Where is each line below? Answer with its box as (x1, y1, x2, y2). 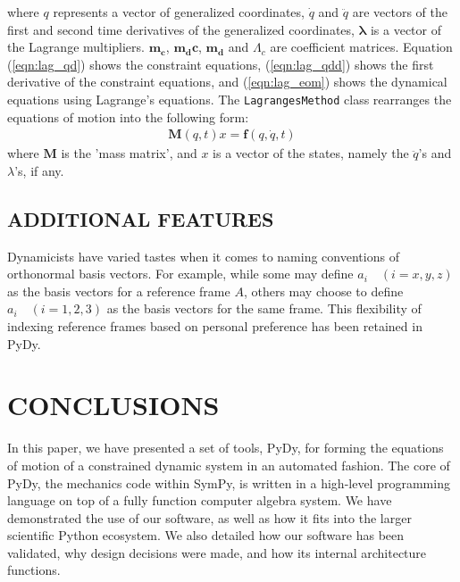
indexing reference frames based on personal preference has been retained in (7, 317, 422, 336)
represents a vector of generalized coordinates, (53, 3, 305, 21)
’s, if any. (14, 161, 64, 179)
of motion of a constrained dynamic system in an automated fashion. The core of (7, 455, 450, 474)
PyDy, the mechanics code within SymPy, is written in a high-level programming (7, 473, 450, 492)
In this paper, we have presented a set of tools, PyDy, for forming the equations (7, 438, 444, 457)
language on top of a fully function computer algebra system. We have (7, 491, 392, 510)
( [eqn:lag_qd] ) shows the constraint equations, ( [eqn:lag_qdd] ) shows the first (7, 54, 434, 73)
